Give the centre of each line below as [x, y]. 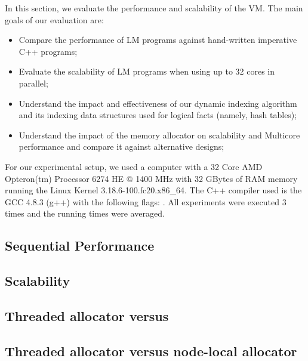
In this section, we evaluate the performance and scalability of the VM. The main [154, 8]
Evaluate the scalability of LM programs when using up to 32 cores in [147, 71]
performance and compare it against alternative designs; [121, 146]
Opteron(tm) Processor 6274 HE [64, 178]
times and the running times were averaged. [85, 213]
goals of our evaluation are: [54, 19]
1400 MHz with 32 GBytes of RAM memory [217, 178]
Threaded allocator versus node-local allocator [151, 351]
